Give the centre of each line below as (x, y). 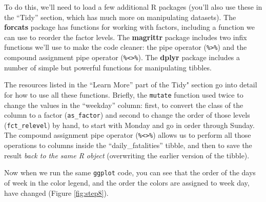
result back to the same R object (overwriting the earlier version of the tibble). (127, 155)
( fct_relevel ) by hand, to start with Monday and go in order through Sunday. (129, 125)
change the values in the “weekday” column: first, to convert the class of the (124, 105)
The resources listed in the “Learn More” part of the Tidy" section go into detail (131, 85)
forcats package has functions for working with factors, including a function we (129, 27)
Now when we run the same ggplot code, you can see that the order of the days (130, 172)
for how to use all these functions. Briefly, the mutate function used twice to (124, 94)
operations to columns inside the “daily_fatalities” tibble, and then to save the (128, 145)
